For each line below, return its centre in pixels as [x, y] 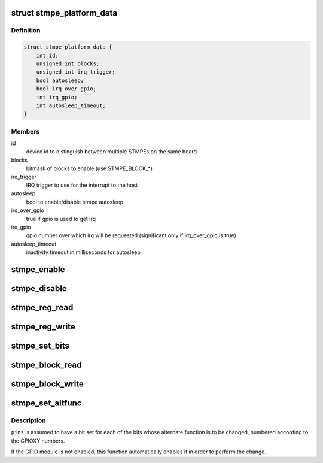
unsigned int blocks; [68, 63]
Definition [26, 31]
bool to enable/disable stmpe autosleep [75, 202]
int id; [48, 55]
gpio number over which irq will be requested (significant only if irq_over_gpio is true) [131, 235]
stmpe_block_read [46, 365]
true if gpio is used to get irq [61, 219]
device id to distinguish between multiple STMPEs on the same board [112, 152]
